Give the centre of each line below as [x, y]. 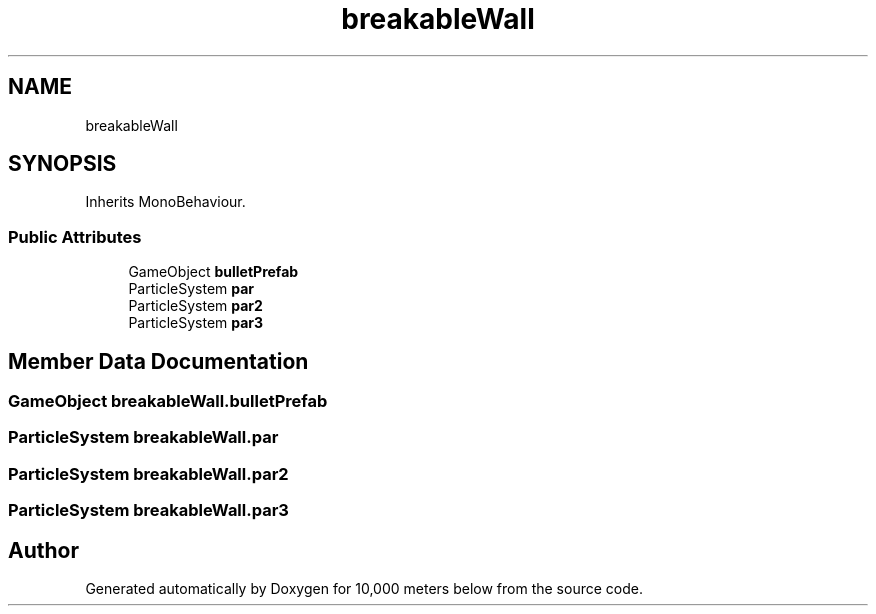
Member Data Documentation [158, 361]
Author [43, 550]
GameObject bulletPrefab [213, 272]
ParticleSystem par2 [195, 306]
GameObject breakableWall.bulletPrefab [168, 401]
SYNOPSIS [62, 164]
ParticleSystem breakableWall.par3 [148, 510]
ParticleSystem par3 [196, 323]
